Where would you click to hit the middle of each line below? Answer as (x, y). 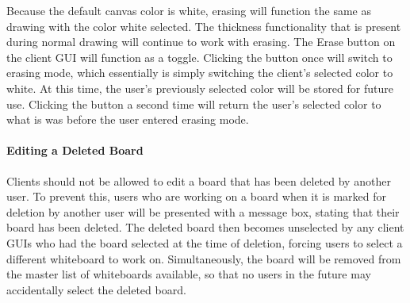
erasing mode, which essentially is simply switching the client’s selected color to (200, 73)
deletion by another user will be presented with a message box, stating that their (203, 211)
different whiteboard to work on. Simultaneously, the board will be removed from (204, 258)
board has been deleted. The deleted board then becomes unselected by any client (205, 227)
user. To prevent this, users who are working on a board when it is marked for (197, 196)
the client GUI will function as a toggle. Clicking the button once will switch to (199, 57)
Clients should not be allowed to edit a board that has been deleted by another (199, 180)
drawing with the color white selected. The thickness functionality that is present (204, 26)
